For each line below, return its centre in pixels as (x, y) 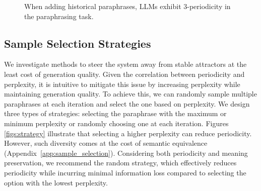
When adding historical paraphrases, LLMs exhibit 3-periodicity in (127, 6)
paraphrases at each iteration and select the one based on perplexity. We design (127, 103)
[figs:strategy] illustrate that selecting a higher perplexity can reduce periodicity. (128, 133)
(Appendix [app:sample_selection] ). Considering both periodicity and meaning (126, 153)
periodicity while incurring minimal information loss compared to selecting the (125, 172)
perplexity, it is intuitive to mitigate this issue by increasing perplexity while (122, 84)
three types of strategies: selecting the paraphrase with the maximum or (115, 113)
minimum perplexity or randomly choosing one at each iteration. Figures (116, 123)
